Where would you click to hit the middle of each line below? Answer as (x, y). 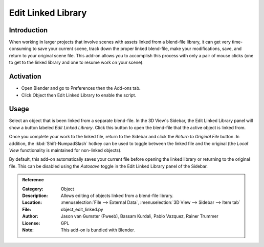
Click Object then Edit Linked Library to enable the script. (79, 95)
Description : (35, 196)
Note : (28, 230)
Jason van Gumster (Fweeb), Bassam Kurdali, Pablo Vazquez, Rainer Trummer (140, 216)
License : (31, 223)
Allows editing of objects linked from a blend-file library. (117, 196)
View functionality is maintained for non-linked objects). (65, 150)
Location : (32, 202)
